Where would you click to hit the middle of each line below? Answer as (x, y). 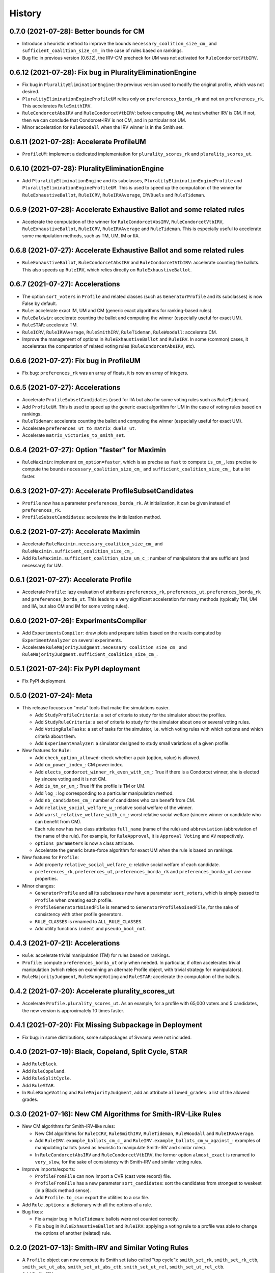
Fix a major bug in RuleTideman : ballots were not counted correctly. (107, 1219)
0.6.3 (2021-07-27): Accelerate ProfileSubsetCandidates (102, 491)
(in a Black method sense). (63, 1190)
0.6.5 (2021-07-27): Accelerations (65, 388)
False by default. (39, 303)
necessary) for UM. (43, 565)
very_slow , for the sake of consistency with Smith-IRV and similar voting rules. (119, 1162)
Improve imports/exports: (49, 1169)
